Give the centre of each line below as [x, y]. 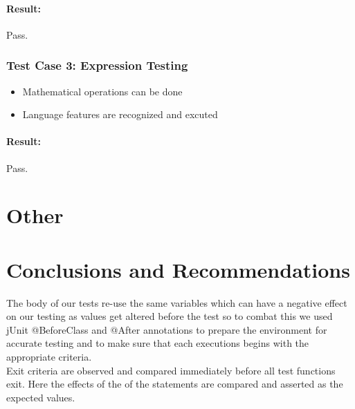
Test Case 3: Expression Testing [97, 65]
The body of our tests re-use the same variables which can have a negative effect [177, 302]
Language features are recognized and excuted [120, 114]
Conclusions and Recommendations [178, 269]
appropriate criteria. [49, 357]
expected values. [41, 397]
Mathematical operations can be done [102, 91]
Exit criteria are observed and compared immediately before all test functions [171, 370]
